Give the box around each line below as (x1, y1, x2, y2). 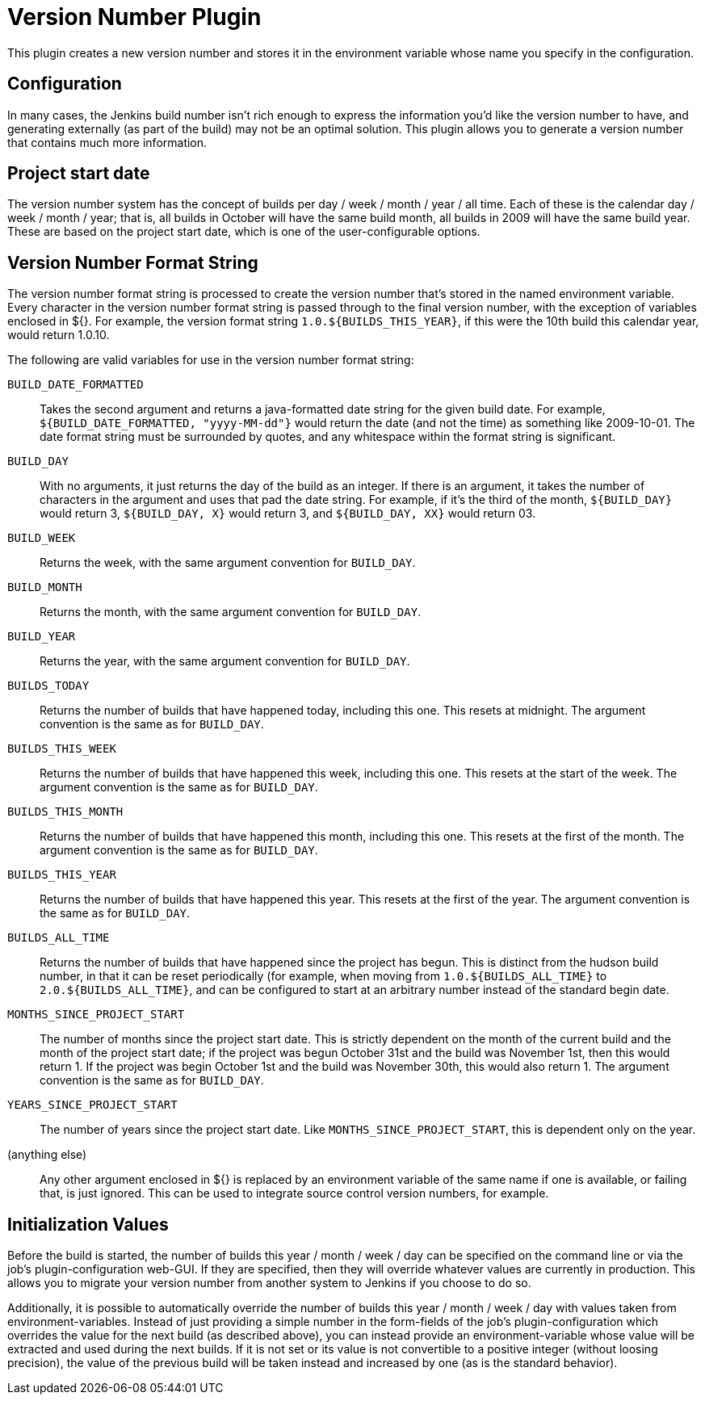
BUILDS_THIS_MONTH (7, 805, 124, 819)
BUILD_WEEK (7, 531, 76, 545)
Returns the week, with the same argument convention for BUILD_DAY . (40, 556, 416, 570)
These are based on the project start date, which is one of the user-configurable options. (7, 224, 480, 239)
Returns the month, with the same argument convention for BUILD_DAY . (40, 605, 422, 619)
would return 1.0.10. (7, 328, 110, 342)
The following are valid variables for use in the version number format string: (7, 353, 414, 367)
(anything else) (7, 1147, 87, 1162)
